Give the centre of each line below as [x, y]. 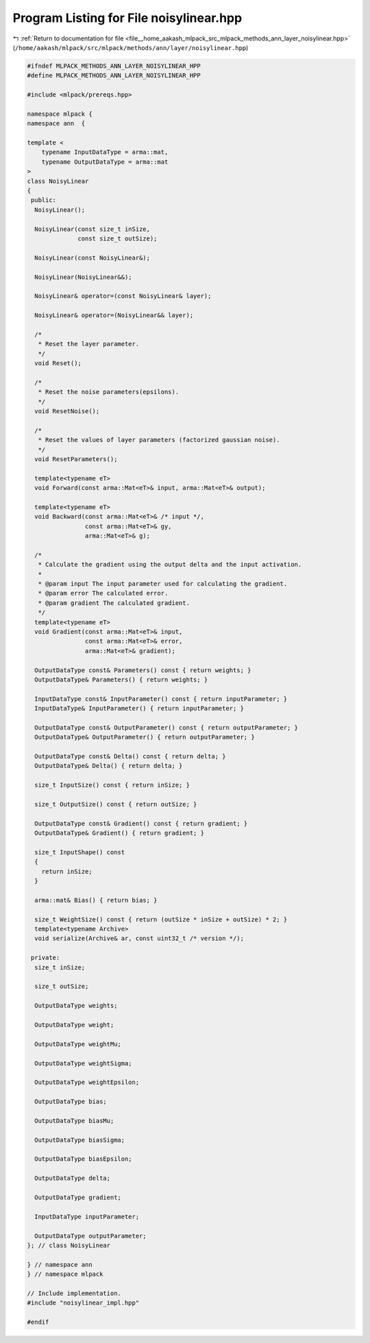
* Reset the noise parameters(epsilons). [109, 392]
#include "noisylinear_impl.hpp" [83, 1303]
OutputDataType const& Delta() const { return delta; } [130, 756]
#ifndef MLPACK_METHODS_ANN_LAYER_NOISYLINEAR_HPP [114, 66]
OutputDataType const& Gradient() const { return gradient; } [141, 823]
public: [44, 200]
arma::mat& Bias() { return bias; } [96, 900]
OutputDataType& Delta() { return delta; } [109, 766]
